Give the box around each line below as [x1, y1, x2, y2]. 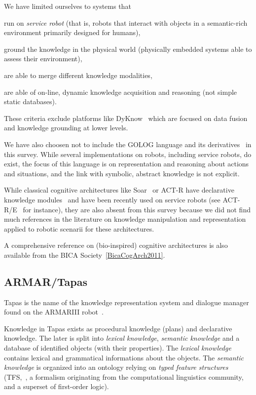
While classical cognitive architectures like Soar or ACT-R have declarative [4, 185, 234, 195]
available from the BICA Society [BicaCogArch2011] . [4, 249, 165, 260]
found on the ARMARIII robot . [4, 307, 104, 317]
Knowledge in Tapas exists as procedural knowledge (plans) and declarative [4, 323, 232, 333]
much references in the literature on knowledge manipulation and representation [4, 214, 246, 224]
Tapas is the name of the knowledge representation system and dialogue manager [4, 297, 249, 307]
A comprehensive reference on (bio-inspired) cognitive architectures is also [4, 240, 228, 250]
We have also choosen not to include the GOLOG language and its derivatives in [4, 139, 252, 149]
